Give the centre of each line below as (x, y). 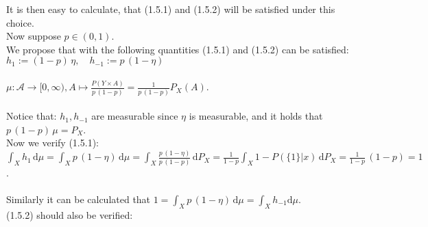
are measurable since (135, 116)
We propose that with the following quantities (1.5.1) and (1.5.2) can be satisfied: (178, 49)
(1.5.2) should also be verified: (70, 214)
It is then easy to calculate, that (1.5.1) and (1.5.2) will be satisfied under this (171, 9)
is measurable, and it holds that (256, 116)
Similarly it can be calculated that (79, 199)
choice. (20, 22)
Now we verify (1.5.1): (52, 143)
